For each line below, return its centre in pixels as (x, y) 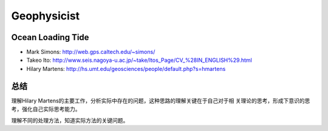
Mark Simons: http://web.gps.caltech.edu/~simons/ (91, 52)
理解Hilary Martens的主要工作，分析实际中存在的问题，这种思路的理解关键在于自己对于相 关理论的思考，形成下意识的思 (161, 101)
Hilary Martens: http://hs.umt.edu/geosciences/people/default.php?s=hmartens (126, 69)
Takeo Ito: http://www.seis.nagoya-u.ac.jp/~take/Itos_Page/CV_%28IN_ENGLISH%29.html (139, 60)
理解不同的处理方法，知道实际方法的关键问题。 (70, 120)
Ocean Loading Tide (50, 37)
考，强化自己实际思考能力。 (46, 109)
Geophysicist (46, 16)
